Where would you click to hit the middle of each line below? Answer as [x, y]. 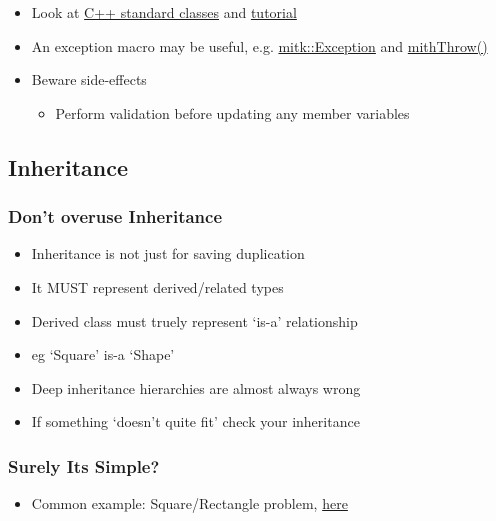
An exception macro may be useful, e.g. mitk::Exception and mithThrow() [259, 45]
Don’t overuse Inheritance [115, 216]
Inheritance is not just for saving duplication [168, 253]
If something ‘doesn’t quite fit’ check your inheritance [195, 421]
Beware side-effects [89, 79]
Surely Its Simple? [84, 465]
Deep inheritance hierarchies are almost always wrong [196, 387]
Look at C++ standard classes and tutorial [164, 12]
